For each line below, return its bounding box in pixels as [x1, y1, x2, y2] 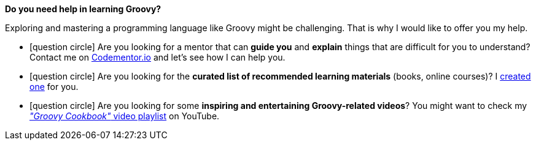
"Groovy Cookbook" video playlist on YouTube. [29, 111, 220, 121]
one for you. [29, 81, 79, 92]
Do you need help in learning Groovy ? [5, 4, 161, 14]
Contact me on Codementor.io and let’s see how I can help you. [29, 52, 285, 62]
